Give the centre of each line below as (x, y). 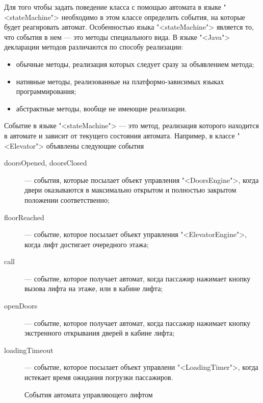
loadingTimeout (29, 350)
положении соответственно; (67, 199)
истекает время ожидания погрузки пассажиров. (99, 377)
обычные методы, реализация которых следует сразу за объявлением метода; (135, 64)
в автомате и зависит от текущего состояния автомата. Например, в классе (120, 135)
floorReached (24, 217)
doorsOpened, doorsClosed (46, 163)
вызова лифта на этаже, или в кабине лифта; (94, 288)
